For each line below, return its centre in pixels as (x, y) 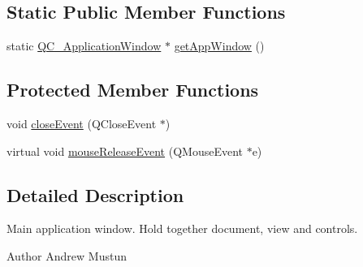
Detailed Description (95, 194)
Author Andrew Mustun (67, 255)
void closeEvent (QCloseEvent (82, 123)
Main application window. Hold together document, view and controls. (182, 228)
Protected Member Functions (133, 90)
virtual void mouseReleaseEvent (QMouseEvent (125, 151)
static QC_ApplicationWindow (84, 46)
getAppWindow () (219, 46)
